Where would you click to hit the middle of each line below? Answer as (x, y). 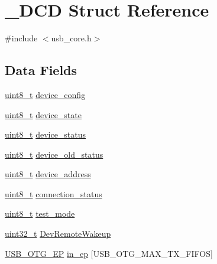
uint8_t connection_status (54, 193)
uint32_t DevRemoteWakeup (58, 234)
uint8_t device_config (45, 94)
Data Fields (41, 70)
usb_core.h (71, 38)
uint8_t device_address (48, 174)
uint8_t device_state (43, 114)
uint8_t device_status (46, 134)
